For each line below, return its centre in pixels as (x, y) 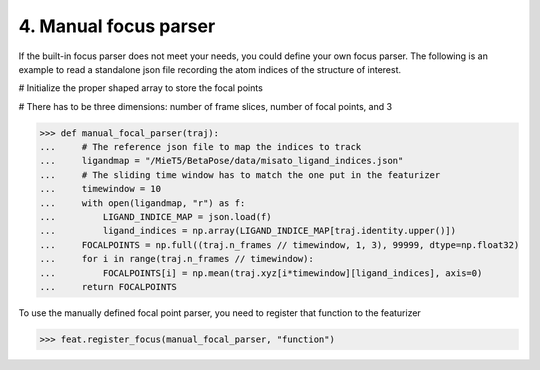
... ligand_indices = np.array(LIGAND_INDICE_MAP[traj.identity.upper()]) (248, 231)
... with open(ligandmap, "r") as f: (142, 203)
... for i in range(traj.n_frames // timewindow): (176, 259)
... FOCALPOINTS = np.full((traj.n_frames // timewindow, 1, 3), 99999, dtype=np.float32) (279, 244)
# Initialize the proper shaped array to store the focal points (141, 88)
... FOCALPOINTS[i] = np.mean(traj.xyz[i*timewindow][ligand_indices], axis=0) (261, 273)
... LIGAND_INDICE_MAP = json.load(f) (155, 217)
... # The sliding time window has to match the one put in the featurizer (240, 174)
